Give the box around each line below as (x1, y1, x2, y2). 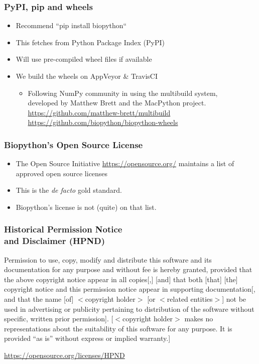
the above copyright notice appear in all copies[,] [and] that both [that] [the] (4, 274, 238, 284)
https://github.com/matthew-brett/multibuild (28, 107, 171, 117)
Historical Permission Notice (4, 223, 122, 235)
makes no (184, 313, 213, 324)
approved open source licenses (16, 168, 108, 178)
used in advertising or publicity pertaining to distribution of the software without (4, 303, 254, 314)
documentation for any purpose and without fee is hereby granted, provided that (4, 264, 252, 275)
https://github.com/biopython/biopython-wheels (28, 117, 178, 128)
